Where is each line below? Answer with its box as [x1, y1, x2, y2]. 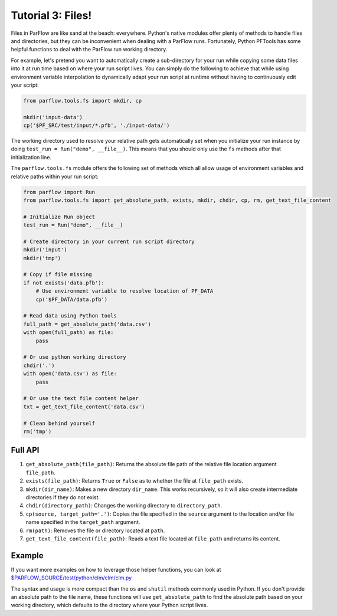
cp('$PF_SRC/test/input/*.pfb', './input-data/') [23, 122, 170, 129]
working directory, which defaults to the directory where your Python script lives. [11, 602, 208, 609]
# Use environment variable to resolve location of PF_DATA [35, 288, 214, 294]
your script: [11, 81, 39, 89]
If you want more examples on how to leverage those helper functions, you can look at [11, 566, 221, 573]
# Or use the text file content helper [23, 395, 139, 402]
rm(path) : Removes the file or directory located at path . [25, 527, 165, 534]
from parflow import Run [23, 189, 96, 195]
